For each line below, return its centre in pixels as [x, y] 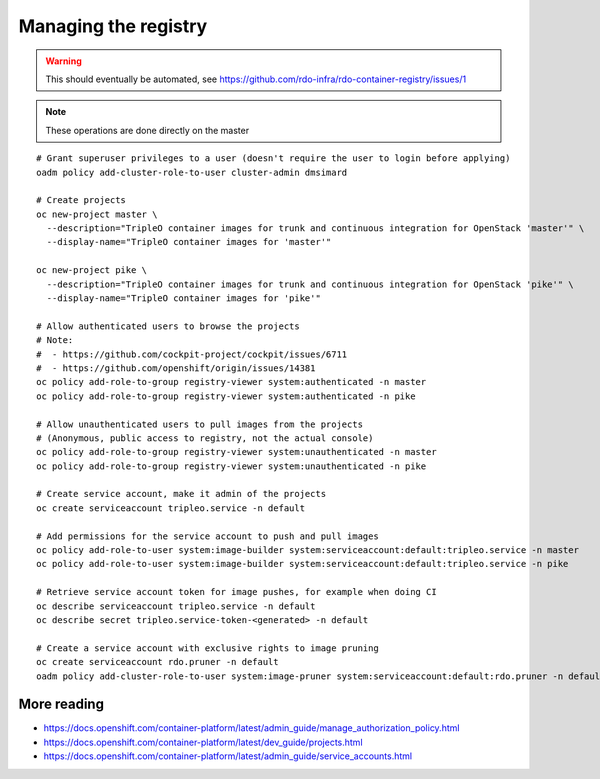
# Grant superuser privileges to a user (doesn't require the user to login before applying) [273, 158]
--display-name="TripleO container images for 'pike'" [184, 298]
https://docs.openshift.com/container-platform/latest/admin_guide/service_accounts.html [228, 756]
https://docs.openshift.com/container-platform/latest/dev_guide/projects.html [203, 742]
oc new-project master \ [97, 214]
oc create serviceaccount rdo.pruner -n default [157, 662]
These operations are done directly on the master [147, 130]
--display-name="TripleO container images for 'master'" [189, 242]
